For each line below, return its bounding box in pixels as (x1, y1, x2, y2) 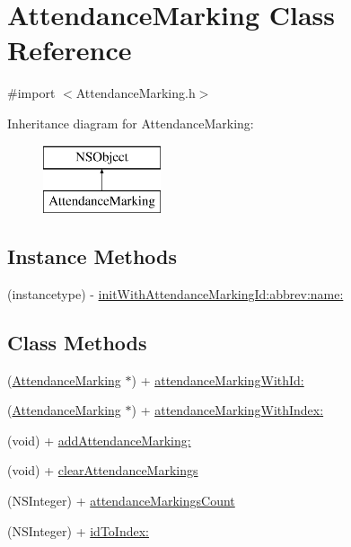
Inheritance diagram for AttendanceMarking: (7, 113, 254, 132)
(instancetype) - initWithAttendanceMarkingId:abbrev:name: (7, 284, 344, 303)
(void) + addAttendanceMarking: (7, 430, 191, 449)
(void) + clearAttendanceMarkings (7, 461, 198, 480)
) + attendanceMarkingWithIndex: (131, 401, 324, 419)
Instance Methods (7, 243, 177, 270)
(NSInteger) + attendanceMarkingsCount (7, 491, 235, 510)
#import (7, 84, 56, 102)
